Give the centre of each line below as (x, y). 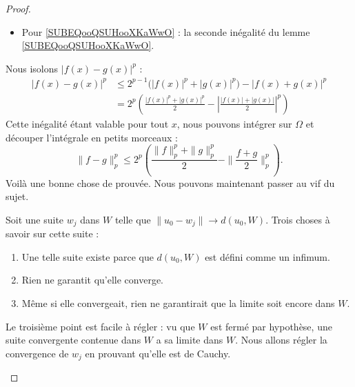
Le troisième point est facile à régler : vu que (100, 326)
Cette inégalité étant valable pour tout (87, 123)
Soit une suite (35, 219)
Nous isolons (32, 68)
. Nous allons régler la (281, 340)
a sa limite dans (190, 340)
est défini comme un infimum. (267, 256)
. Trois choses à (298, 219)
